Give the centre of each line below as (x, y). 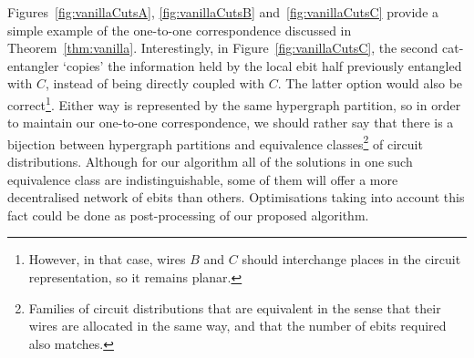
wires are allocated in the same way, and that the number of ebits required (237, 326)
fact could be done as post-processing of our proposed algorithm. (188, 215)
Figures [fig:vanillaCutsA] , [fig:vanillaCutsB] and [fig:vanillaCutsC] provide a (223, 12)
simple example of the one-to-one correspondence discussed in (180, 30)
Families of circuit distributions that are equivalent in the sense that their (235, 307)
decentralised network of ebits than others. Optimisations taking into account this (236, 197)
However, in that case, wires (107, 259)
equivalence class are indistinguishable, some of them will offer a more (203, 179)
